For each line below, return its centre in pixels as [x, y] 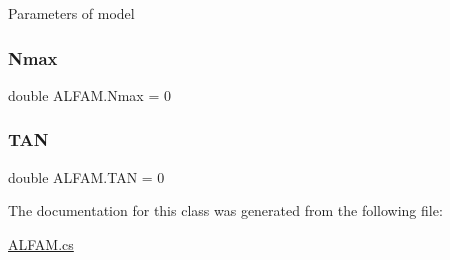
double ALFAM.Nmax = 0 [89, 94]
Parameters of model [71, 13]
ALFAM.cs [41, 243]
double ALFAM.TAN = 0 [86, 176]
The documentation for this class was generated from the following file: [225, 210]
